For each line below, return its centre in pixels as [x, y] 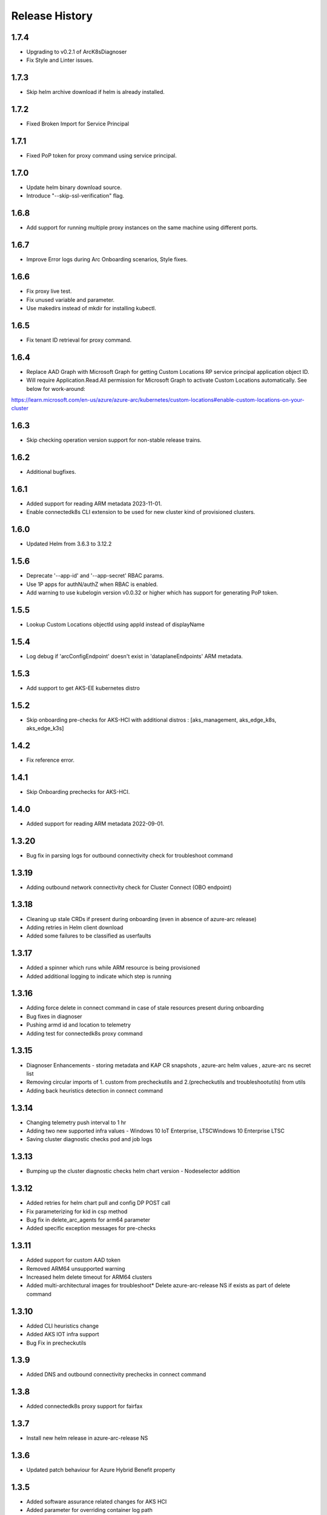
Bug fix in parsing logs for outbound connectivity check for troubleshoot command [130, 855]
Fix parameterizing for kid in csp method [77, 1211]
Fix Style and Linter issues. [60, 60]
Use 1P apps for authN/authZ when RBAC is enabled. [92, 584]
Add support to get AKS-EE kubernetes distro [83, 688]
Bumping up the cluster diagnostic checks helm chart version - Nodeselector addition [133, 1171]
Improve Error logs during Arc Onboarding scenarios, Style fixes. [107, 259]
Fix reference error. [51, 760]
